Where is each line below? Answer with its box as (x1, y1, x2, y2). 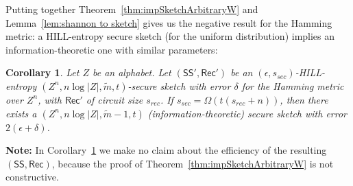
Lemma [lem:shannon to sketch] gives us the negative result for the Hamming (5, 15, 332, 30)
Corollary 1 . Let (5, 65, 80, 80)
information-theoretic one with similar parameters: (5, 42, 218, 56)
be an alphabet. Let (92, 65, 171, 80)
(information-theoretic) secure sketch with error (147, 106, 348, 120)
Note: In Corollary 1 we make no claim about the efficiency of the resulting (5, 143, 327, 157)
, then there (280, 92, 328, 106)
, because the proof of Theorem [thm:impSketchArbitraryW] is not (51, 156, 334, 170)
